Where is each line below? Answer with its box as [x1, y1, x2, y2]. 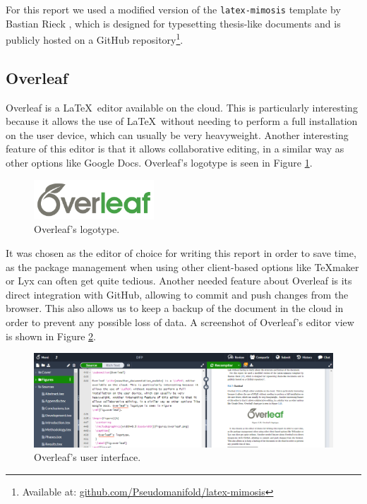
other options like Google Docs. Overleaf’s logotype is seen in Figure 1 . [6, 155, 313, 170]
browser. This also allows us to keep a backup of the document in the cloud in [6, 301, 344, 316]
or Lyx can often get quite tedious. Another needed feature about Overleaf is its [6, 273, 352, 288]
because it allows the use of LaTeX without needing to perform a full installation [6, 114, 358, 128]
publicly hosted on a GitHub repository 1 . [6, 30, 183, 47]
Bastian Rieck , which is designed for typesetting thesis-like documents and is [6, 16, 341, 30]
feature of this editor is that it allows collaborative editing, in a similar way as [6, 141, 344, 156]
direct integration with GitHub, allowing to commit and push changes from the [6, 287, 349, 301]
